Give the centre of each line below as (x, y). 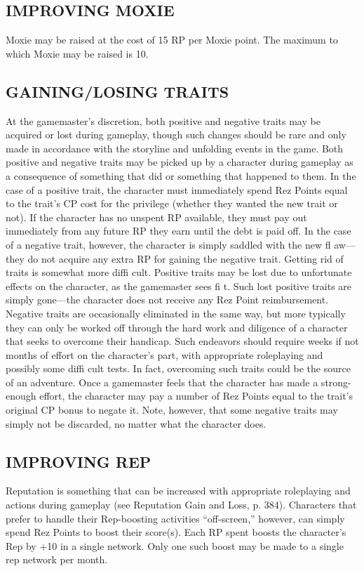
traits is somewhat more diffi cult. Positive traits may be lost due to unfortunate (179, 272)
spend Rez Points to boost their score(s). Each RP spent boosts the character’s (176, 532)
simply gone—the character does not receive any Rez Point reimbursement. (167, 300)
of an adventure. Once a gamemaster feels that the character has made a (162, 382)
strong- (336, 382)
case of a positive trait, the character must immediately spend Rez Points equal (177, 189)
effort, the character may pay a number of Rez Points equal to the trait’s (196, 396)
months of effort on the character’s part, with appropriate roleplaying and (164, 354)
